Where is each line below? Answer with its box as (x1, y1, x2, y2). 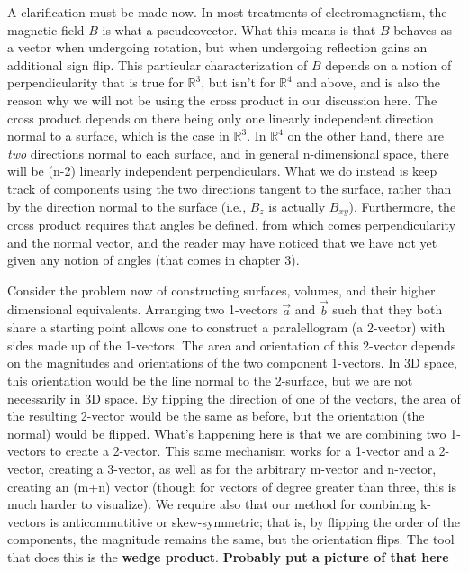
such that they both (332, 300, 443, 319)
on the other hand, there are (287, 126, 445, 145)
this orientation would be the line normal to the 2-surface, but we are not (7, 370, 413, 389)
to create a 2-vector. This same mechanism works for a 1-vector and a (50, 441, 435, 460)
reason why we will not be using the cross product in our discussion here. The (7, 90, 437, 109)
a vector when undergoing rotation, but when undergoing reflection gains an (7, 38, 428, 57)
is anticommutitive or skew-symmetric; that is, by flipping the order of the (50, 512, 460, 531)
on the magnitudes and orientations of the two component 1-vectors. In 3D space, (7, 353, 457, 372)
